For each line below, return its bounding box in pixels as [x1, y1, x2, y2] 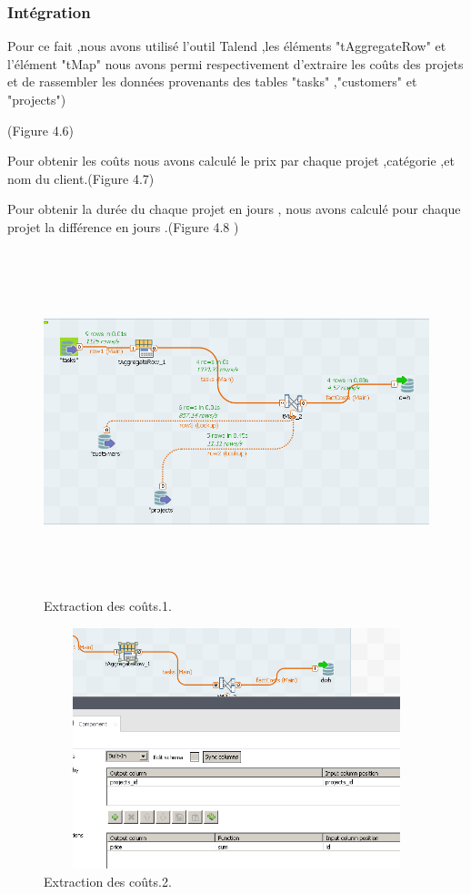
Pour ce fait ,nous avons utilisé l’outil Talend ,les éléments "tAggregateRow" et [7, 36, 446, 56]
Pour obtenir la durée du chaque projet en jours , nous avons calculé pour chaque [7, 199, 461, 218]
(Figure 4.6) [7, 120, 74, 139]
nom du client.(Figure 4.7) [7, 168, 155, 188]
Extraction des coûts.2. [44, 871, 172, 890]
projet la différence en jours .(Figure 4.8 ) [7, 217, 239, 236]
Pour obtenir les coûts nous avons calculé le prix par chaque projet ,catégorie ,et [7, 151, 455, 170]
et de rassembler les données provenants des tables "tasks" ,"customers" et [7, 72, 417, 91]
